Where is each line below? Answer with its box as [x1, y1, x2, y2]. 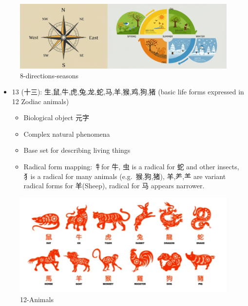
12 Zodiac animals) [12, 96, 69, 106]
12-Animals [20, 294, 54, 305]
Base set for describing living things [23, 145, 131, 155]
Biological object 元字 [23, 112, 89, 123]
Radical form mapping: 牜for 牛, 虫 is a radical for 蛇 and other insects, [23, 162, 239, 172]
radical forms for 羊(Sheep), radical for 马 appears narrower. [23, 180, 205, 191]
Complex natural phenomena [23, 128, 110, 139]
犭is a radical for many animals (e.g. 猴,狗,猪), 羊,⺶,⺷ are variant [23, 171, 226, 181]
